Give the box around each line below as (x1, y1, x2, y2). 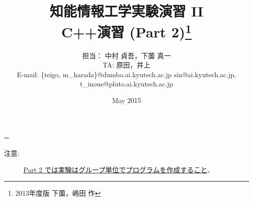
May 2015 (112, 95, 141, 105)
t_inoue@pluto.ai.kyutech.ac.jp (80, 79, 173, 89)
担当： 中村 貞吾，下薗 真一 (82, 50, 171, 60)
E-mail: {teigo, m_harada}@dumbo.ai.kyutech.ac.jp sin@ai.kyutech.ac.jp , (17, 69, 236, 79)
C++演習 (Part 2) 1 (61, 20, 192, 42)
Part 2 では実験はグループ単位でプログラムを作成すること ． (23, 164, 214, 174)
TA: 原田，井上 (103, 60, 150, 70)
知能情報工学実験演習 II (49, 1, 204, 21)
